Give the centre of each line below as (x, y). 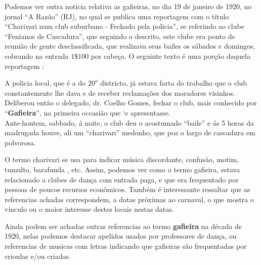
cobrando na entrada (37, 55)
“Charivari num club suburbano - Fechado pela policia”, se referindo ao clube (124, 26)
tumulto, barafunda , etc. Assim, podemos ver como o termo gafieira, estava (122, 169)
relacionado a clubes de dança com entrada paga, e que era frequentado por (122, 179)
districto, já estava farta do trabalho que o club (174, 83)
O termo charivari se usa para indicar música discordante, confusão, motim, (122, 159)
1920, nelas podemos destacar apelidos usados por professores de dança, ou (121, 236)
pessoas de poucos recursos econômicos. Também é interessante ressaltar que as (127, 189)
